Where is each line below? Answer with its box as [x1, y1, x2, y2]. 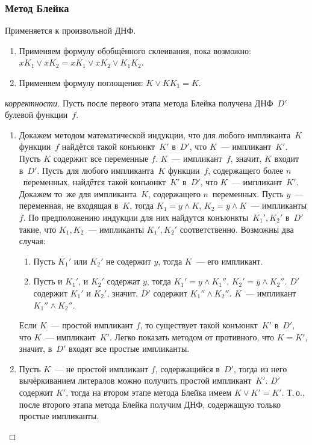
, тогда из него [233, 362, 287, 375]
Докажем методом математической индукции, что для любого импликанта [19, 128, 291, 141]
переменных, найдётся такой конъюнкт [23, 176, 166, 188]
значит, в [19, 342, 52, 355]
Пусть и [33, 275, 63, 287]
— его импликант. [196, 254, 263, 267]
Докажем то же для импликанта [19, 187, 137, 200]
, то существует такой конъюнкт [140, 319, 258, 331]
